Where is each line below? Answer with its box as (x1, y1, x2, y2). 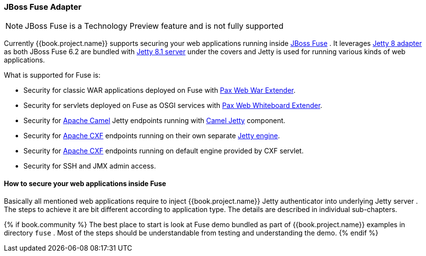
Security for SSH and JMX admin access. (23, 162, 156, 171)
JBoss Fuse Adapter (4, 2, 81, 12)
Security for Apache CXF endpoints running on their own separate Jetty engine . (23, 131, 280, 140)
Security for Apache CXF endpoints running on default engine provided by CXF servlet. (23, 147, 304, 155)
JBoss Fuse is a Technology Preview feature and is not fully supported (25, 21, 284, 31)
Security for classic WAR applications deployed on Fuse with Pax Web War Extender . (23, 86, 296, 95)
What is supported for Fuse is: (4, 71, 101, 80)
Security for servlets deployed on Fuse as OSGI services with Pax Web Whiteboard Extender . (23, 101, 323, 110)
